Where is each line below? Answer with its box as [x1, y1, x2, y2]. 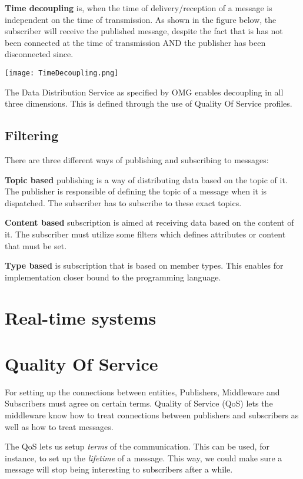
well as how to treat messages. [5, 420, 114, 432]
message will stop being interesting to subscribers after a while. [5, 463, 233, 475]
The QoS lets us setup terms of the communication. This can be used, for [5, 440, 269, 452]
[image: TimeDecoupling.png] [5, 68, 119, 77]
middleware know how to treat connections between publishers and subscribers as [5, 409, 299, 421]
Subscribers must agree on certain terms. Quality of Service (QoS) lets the [5, 397, 273, 409]
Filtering [5, 126, 59, 144]
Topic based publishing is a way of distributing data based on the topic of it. [5, 173, 288, 186]
